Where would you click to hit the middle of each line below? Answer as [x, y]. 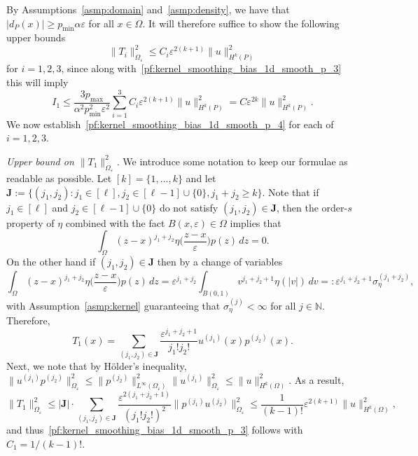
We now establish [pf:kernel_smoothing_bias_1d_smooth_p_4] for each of [170, 124]
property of [30, 222]
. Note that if [291, 192]
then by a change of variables [220, 262]
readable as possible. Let [59, 178]
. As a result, [316, 379]
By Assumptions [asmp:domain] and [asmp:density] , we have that [148, 9]
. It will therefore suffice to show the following [241, 23]
